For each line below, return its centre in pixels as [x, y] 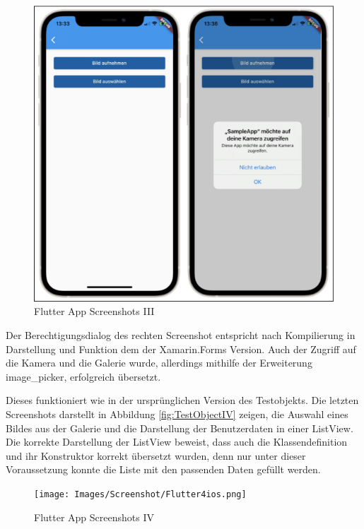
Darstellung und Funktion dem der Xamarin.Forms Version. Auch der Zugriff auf [181, 349]
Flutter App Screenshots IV [94, 517]
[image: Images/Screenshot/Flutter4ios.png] [140, 494]
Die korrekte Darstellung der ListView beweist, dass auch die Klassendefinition [177, 442]
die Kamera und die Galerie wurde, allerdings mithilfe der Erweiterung [159, 363]
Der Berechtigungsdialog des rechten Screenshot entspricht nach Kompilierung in [181, 334]
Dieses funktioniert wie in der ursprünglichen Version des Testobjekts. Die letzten [182, 400]
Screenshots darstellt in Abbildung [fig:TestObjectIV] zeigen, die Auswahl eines [177, 414]
